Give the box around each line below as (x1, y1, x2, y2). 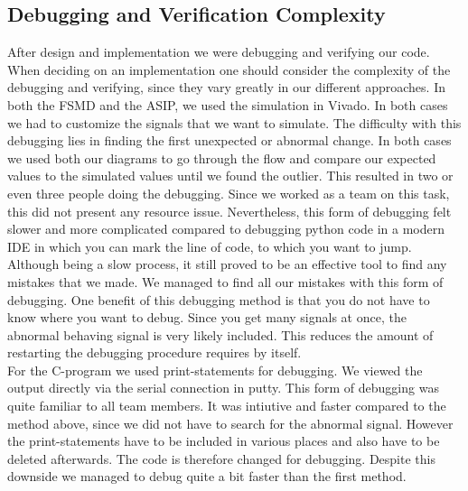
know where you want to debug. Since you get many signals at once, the (7, 308, 407, 327)
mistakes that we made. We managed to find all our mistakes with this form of (7, 272, 444, 291)
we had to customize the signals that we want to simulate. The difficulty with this (7, 113, 462, 132)
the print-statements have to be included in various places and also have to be (7, 431, 440, 450)
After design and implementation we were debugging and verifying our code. (7, 42, 430, 61)
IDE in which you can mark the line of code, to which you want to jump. (7, 236, 412, 255)
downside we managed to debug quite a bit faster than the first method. (7, 467, 407, 486)
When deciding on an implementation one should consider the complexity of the (7, 60, 451, 79)
